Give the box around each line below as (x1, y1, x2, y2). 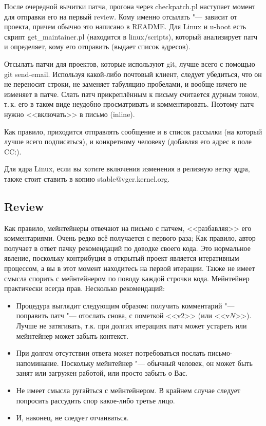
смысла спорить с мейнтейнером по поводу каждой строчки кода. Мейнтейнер (4, 273, 250, 283)
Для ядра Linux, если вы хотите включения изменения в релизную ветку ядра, (4, 163, 250, 174)
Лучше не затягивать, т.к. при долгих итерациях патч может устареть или (16, 320, 247, 331)
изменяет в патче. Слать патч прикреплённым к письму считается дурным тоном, (4, 88, 259, 99)
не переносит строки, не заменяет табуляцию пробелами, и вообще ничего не (4, 79, 247, 89)
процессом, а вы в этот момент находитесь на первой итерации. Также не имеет (4, 263, 255, 274)
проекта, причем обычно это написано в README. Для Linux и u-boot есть (4, 21, 246, 32)
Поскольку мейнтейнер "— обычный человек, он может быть (61, 357, 253, 368)
